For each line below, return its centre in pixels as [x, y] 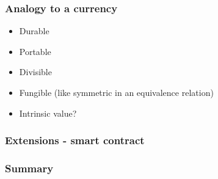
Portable [35, 51]
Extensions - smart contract [75, 140]
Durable [34, 31]
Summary [29, 168]
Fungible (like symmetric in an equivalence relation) [116, 92]
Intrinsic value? [48, 113]
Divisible [35, 72]
